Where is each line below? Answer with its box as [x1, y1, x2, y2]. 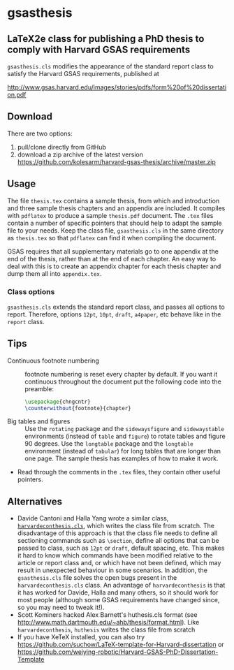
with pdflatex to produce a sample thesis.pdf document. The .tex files [7, 211, 214, 219]
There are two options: [7, 129, 73, 138]
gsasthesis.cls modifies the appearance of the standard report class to [7, 62, 214, 71]
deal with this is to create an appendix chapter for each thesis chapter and [7, 262, 221, 270]
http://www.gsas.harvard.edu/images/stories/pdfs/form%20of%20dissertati [7, 83, 227, 92]
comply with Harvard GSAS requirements [7, 43, 191, 55]
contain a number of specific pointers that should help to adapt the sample [7, 219, 222, 227]
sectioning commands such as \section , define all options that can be [17, 537, 219, 545]
